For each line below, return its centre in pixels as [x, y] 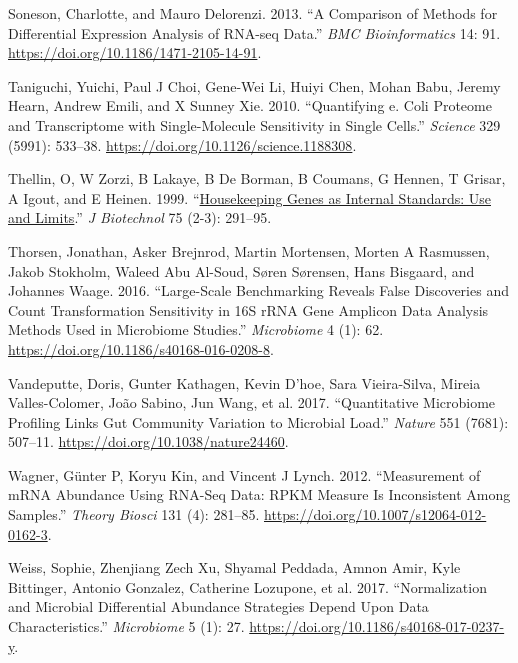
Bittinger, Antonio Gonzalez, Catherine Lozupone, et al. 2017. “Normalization [247, 586]
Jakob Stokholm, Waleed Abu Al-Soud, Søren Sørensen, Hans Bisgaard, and [241, 270]
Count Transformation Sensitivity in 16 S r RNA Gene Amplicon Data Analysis [248, 309]
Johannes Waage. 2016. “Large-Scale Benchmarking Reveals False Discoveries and [258, 290]
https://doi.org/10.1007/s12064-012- [375, 514]
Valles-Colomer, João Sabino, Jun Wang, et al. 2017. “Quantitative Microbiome [252, 402]
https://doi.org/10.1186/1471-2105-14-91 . [135, 52]
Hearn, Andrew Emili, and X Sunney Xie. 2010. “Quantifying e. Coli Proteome [250, 105]
